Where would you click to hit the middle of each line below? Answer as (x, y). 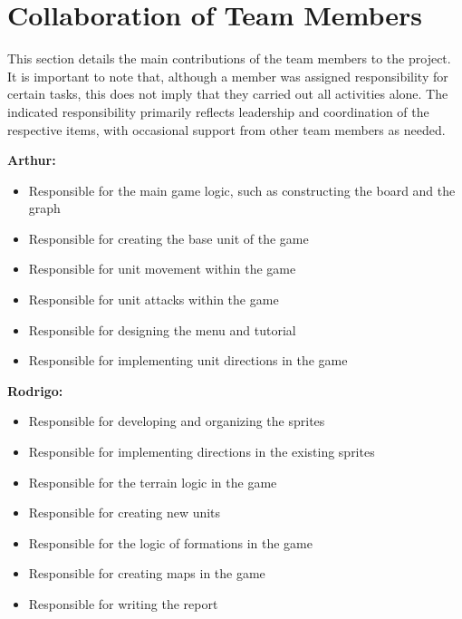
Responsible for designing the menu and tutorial (162, 329)
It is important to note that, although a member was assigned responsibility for (228, 76)
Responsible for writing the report (123, 604)
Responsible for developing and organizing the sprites (177, 421)
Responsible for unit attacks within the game (154, 300)
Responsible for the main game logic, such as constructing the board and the (242, 190)
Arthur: (32, 160)
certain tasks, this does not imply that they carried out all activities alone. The (228, 94)
